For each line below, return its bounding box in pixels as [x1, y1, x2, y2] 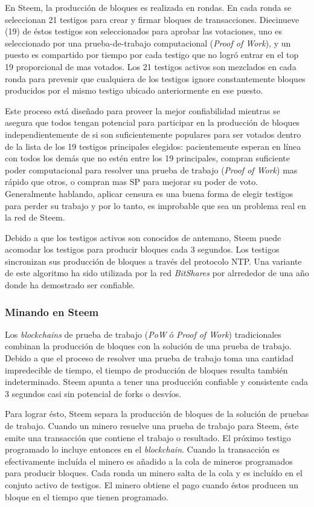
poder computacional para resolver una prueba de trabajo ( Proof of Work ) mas [5, 163, 298, 176]
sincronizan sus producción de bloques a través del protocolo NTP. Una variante [5, 254, 302, 267]
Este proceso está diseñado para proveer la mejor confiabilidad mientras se [5, 104, 280, 117]
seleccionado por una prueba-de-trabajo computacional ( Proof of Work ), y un [5, 36, 291, 49]
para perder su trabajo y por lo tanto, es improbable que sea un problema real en [5, 199, 306, 212]
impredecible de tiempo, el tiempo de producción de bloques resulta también [5, 363, 288, 376]
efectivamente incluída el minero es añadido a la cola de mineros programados [5, 454, 293, 467]
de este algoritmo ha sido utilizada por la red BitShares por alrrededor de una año [5, 266, 309, 279]
